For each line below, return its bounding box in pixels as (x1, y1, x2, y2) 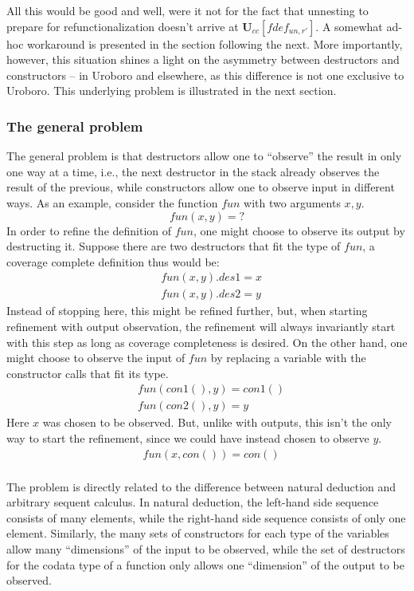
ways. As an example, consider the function (6, 194, 218, 211)
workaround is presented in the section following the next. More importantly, (27, 35, 403, 52)
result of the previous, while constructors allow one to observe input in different (6, 179, 395, 195)
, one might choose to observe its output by (193, 222, 405, 238)
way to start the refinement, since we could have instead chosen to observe (6, 430, 369, 447)
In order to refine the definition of (6, 222, 172, 238)
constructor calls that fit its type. (6, 364, 169, 381)
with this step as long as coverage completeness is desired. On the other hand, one (6, 333, 408, 350)
